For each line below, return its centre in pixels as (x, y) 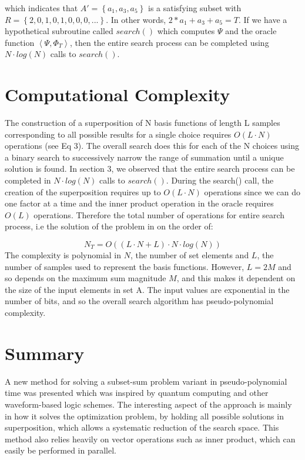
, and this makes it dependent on (236, 278)
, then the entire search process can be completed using (169, 42)
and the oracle (251, 31)
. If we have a (263, 19)
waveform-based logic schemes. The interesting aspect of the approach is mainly (148, 404)
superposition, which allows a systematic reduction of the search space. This (142, 427)
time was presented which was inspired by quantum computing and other (137, 393)
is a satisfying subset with (195, 8)
